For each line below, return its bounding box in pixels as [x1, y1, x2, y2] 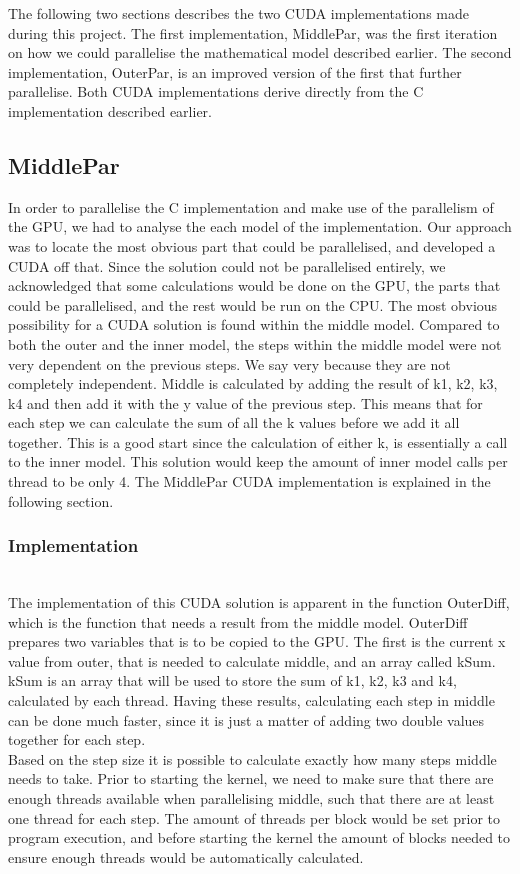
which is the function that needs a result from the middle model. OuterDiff [8, 611, 468, 632]
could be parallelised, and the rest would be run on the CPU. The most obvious [8, 294, 498, 315]
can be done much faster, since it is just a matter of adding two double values [8, 709, 485, 730]
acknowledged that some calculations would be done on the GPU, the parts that [8, 275, 501, 296]
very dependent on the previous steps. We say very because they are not [8, 353, 451, 374]
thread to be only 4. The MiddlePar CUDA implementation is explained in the [8, 471, 491, 492]
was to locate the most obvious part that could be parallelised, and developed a [8, 235, 496, 256]
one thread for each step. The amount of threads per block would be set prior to [8, 807, 501, 828]
